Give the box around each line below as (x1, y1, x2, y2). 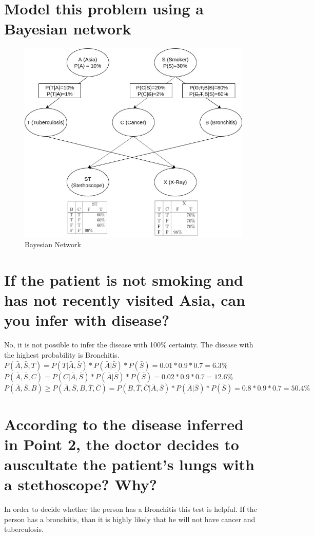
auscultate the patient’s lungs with (4, 454, 254, 475)
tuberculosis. (4, 524, 44, 534)
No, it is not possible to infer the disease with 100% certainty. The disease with (4, 339, 253, 350)
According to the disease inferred (4, 413, 244, 434)
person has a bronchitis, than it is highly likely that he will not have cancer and (4, 513, 256, 524)
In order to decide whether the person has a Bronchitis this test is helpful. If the (4, 504, 257, 514)
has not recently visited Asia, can (4, 289, 246, 310)
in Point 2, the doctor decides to (4, 433, 239, 454)
